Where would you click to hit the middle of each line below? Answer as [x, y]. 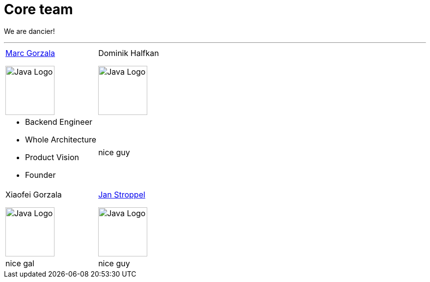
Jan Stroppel [122, 194]
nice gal [20, 263]
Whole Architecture [61, 139]
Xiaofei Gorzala [34, 194]
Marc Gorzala [30, 53]
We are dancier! [29, 31]
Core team [39, 9]
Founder [40, 175]
